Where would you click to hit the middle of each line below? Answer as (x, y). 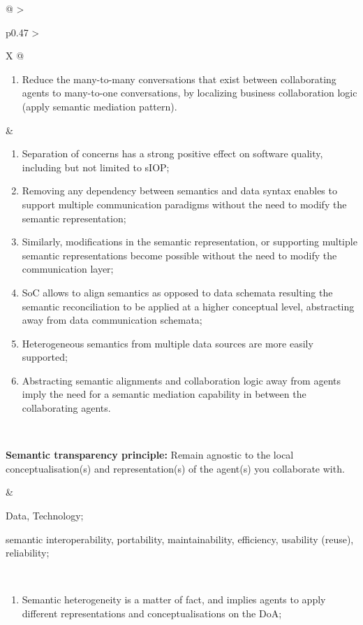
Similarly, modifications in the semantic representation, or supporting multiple (190, 242)
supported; (45, 357)
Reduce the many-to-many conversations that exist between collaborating (179, 79)
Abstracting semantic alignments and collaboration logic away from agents (181, 380)
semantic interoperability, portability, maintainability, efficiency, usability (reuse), (180, 539)
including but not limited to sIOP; (96, 167)
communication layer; (68, 269)
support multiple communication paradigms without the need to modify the (184, 204)
